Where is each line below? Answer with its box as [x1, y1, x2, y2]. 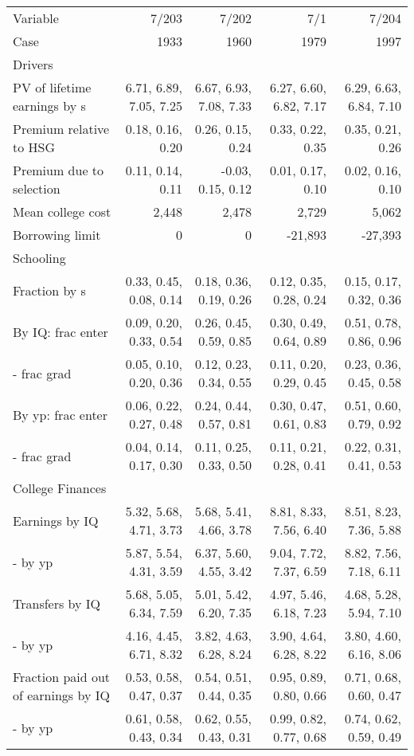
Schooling [13, 249, 66, 267]
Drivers [13, 55, 53, 73]
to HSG [13, 138, 56, 156]
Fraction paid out [13, 668, 111, 686]
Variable [13, 9, 59, 27]
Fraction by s [13, 280, 86, 300]
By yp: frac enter [13, 405, 107, 424]
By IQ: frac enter [13, 322, 108, 341]
